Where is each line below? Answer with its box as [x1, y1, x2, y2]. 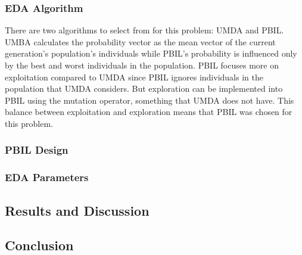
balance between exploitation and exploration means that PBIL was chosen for [5, 105, 292, 118]
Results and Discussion [5, 201, 150, 219]
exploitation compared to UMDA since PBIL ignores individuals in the [5, 70, 263, 83]
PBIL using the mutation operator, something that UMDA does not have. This [5, 94, 294, 106]
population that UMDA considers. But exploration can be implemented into [5, 82, 283, 95]
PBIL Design [5, 142, 69, 157]
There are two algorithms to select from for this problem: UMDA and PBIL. [5, 24, 284, 36]
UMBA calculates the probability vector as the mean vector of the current [5, 35, 276, 48]
